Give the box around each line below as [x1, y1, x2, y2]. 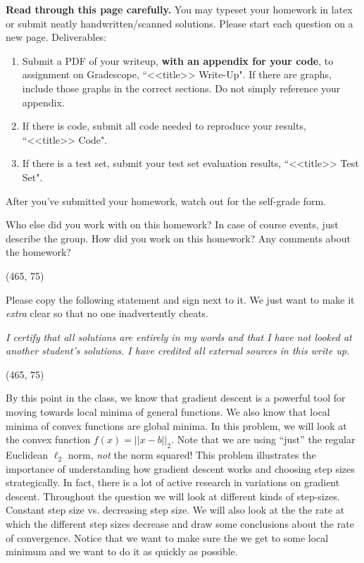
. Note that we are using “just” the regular [171, 432, 356, 447]
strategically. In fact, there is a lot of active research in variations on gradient [6, 475, 340, 490]
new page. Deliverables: [6, 30, 107, 44]
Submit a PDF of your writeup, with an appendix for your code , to [22, 53, 334, 68]
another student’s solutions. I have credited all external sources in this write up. [6, 343, 350, 358]
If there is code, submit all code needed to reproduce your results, [22, 118, 306, 133]
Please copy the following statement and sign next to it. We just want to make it [6, 292, 355, 307]
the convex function [6, 432, 91, 447]
